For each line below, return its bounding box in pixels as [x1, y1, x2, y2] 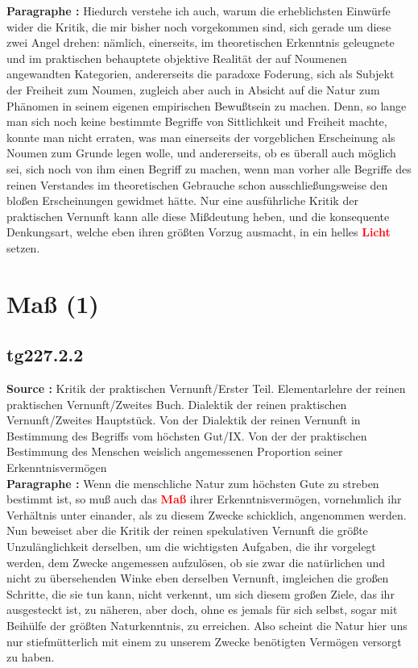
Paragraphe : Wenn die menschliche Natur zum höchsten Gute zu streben [6, 474, 379, 491]
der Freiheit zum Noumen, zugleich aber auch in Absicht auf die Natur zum [6, 81, 380, 98]
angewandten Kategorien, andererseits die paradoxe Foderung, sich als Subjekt [6, 65, 395, 82]
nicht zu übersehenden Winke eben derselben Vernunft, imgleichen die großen [6, 570, 389, 587]
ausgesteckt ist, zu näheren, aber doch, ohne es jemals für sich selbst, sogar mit [6, 601, 398, 618]
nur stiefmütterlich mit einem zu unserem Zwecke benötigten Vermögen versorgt [6, 633, 402, 649]
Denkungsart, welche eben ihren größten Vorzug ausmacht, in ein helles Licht [6, 223, 391, 240]
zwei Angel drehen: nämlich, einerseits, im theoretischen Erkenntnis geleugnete [6, 34, 395, 51]
